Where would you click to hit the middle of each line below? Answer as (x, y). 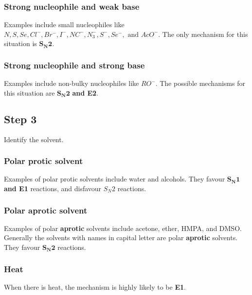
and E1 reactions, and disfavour (53, 188)
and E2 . (85, 92)
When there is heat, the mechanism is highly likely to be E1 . (95, 287)
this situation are (29, 92)
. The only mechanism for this (203, 34)
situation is (20, 43)
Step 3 (20, 119)
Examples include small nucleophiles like (64, 25)
